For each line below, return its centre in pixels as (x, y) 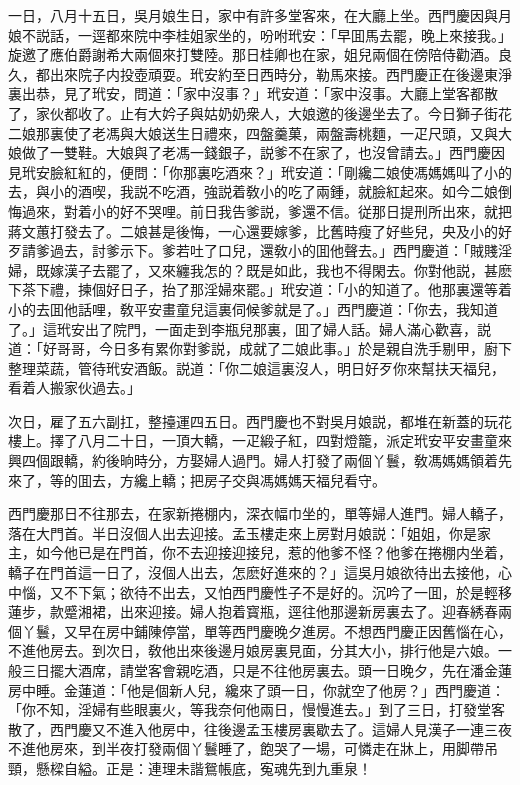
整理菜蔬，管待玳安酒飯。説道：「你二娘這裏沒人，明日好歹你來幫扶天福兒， (256, 367)
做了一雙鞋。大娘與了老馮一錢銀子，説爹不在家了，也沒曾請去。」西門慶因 (263, 152)
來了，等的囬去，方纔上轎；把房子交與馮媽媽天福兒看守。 (197, 479)
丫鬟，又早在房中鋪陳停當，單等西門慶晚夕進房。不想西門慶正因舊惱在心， (266, 630)
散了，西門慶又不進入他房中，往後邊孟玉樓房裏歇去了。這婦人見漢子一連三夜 (260, 728)
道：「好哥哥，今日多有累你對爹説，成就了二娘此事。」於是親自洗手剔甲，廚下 (260, 348)
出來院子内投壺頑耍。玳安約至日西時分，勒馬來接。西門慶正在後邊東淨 (280, 73)
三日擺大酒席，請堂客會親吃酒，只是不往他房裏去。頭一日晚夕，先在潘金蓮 (266, 670)
